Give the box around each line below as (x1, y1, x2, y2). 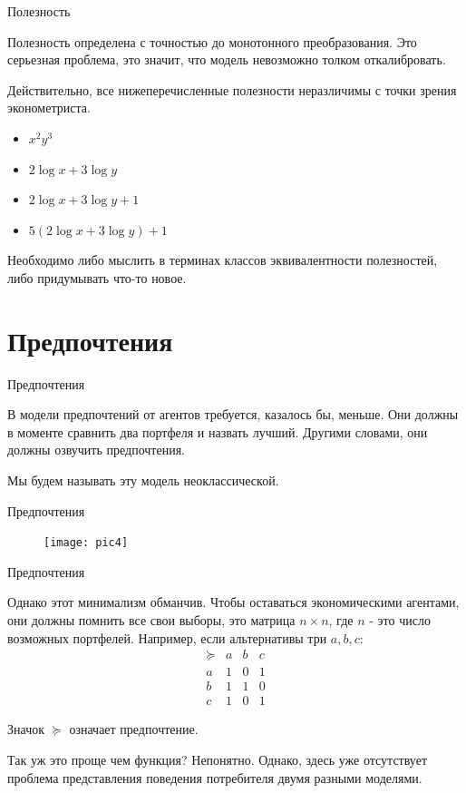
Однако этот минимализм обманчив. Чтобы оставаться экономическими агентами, (7, 592, 460, 612)
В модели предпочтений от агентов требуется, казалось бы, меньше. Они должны (7, 405, 459, 424)
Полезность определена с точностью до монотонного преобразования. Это (7, 32, 417, 51)
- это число (369, 611, 431, 630)
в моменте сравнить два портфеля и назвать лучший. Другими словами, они (7, 422, 428, 441)
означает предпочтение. (69, 720, 199, 739)
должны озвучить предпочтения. (7, 440, 185, 459)
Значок (7, 720, 45, 739)
